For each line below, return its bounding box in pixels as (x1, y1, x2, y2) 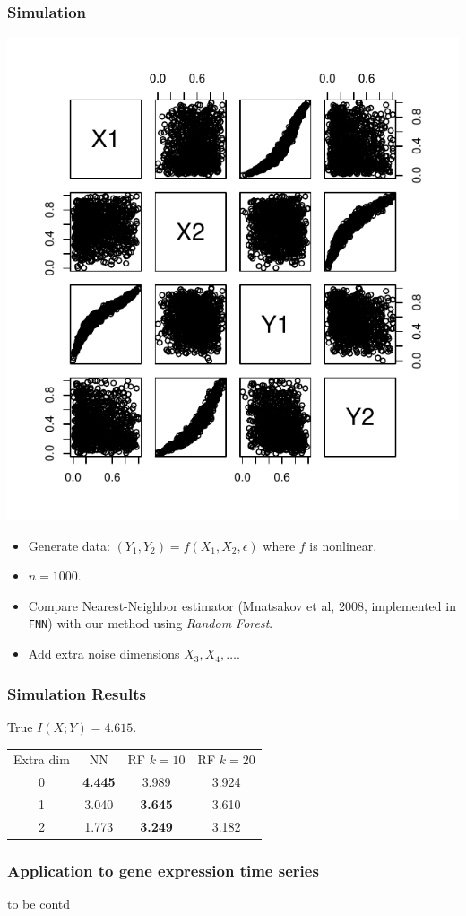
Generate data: (28, 536, 110, 554)
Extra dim (13, 750, 70, 769)
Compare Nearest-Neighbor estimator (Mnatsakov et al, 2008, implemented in (28, 596, 456, 615)
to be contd (7, 894, 70, 913)
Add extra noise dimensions (28, 644, 180, 663)
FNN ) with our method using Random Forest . (28, 614, 273, 632)
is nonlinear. (309, 536, 377, 554)
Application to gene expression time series (7, 859, 319, 881)
